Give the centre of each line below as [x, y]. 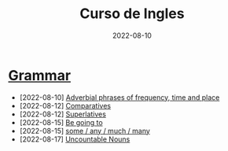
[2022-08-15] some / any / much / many [85, 131]
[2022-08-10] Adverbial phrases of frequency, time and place [120, 97]
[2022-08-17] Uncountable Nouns [75, 139]
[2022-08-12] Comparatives [65, 105]
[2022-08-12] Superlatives [63, 114]
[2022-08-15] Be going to [61, 122]
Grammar [40, 75]
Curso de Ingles [132, 14]
